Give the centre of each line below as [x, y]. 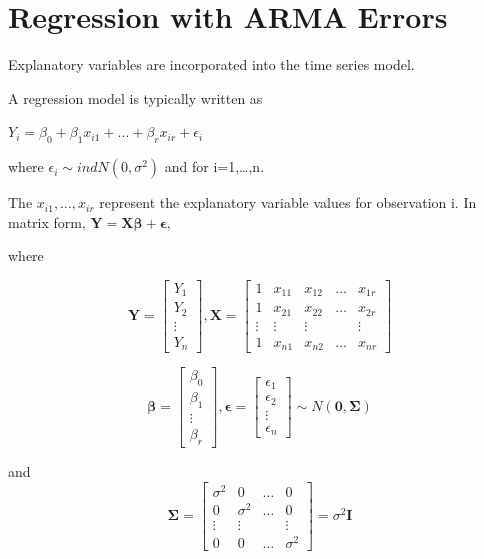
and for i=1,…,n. [214, 166]
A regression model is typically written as [135, 97]
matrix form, [47, 221]
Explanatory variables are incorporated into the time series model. [211, 64]
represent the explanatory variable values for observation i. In [288, 202]
